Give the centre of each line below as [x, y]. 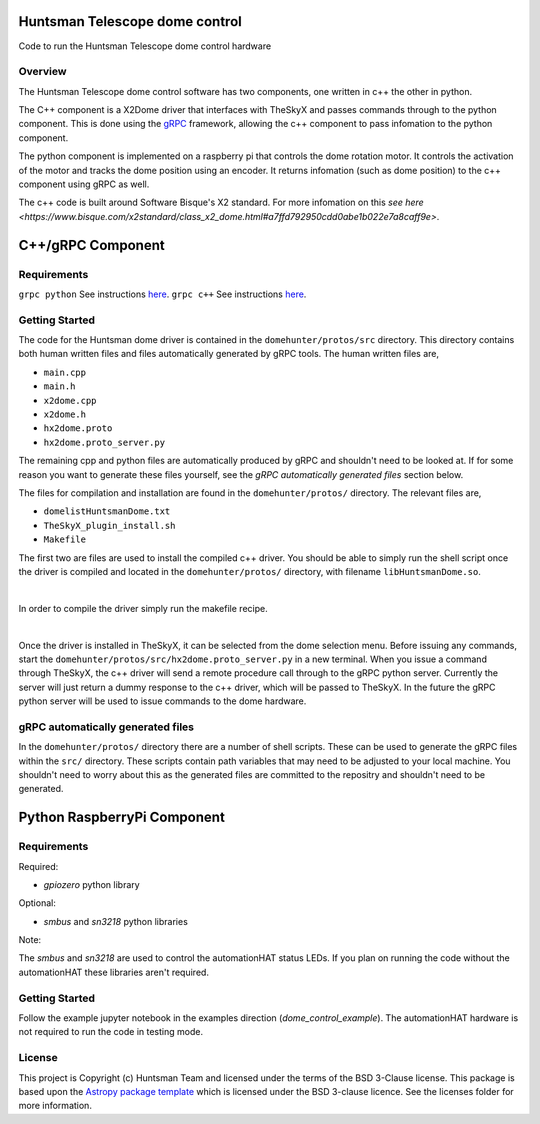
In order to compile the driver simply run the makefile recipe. [143, 608]
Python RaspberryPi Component [121, 817]
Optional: [37, 903]
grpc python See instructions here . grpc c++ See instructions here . [162, 294]
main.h [59, 386]
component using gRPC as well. [84, 184]
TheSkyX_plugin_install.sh [109, 525]
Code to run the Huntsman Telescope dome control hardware [145, 46]
